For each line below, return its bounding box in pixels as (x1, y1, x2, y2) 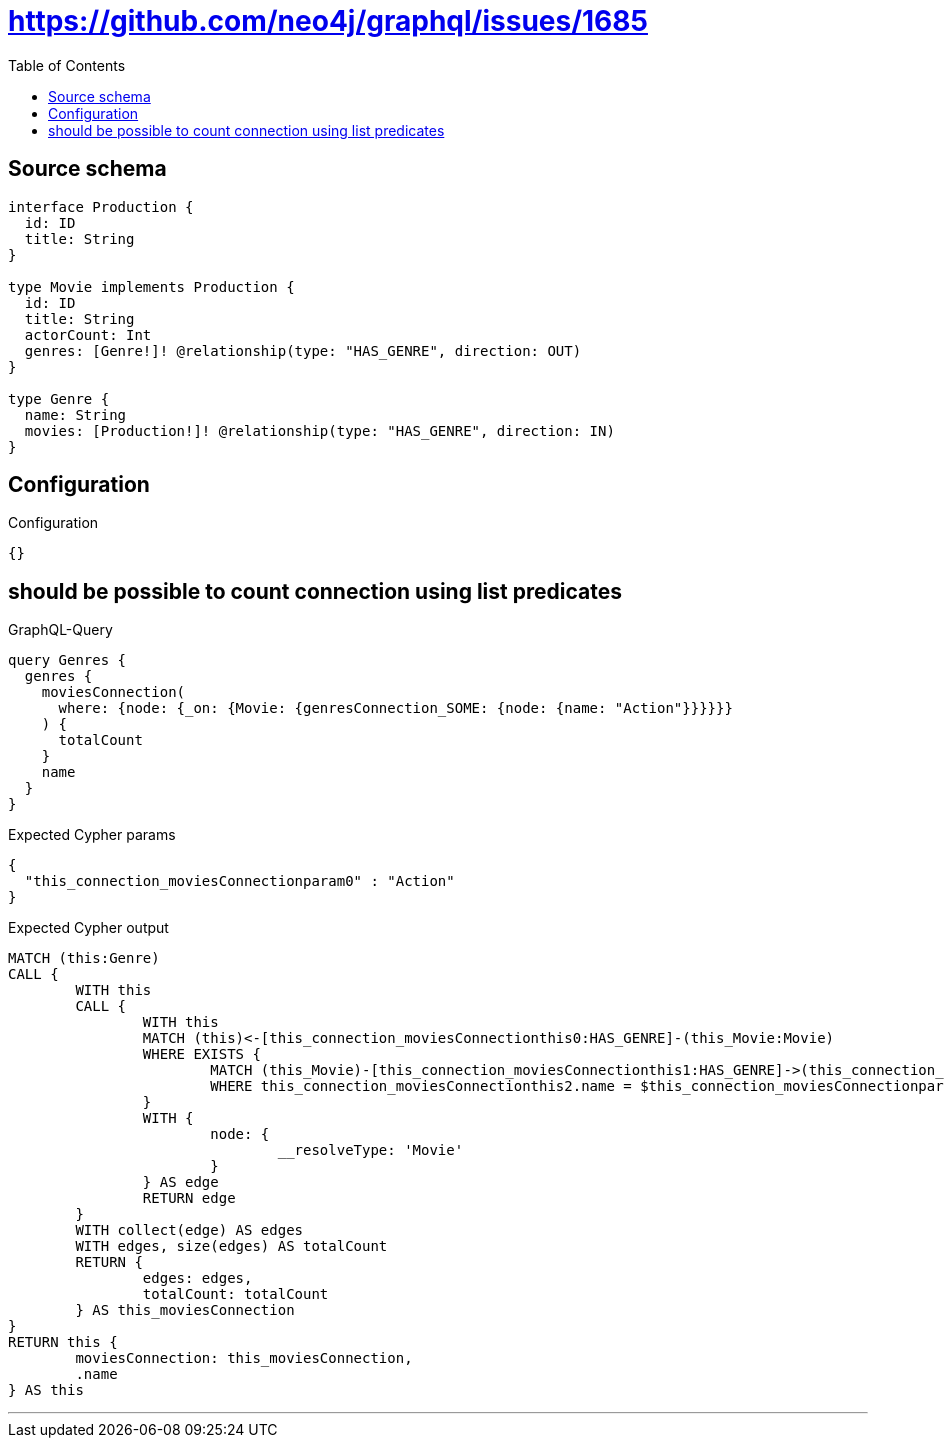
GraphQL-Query (8, 621, 113, 639)
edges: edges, (142, 1270, 253, 1287)
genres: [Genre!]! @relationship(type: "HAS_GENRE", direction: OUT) (24, 342, 582, 359)
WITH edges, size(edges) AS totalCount (75, 1238, 388, 1255)
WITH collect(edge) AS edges (75, 1222, 304, 1239)
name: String (24, 406, 127, 423)
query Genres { (8, 652, 127, 669)
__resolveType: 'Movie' (277, 1142, 464, 1159)
